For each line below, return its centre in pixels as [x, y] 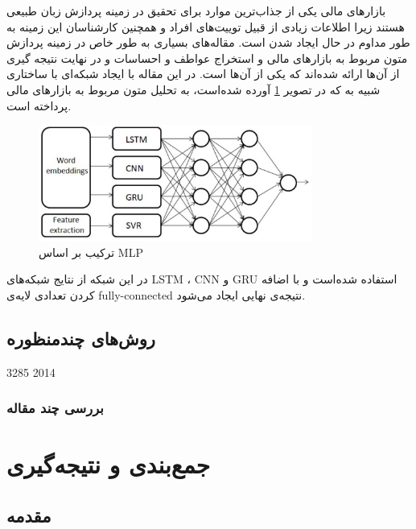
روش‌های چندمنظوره [81, 338]
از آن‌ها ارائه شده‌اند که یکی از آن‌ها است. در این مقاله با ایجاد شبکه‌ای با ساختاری [203, 74]
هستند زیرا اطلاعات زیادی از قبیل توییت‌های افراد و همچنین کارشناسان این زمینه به [206, 26]
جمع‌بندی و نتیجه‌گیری [109, 464]
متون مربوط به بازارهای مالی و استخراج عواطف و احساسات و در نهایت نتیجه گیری [207, 58]
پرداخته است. [39, 105]
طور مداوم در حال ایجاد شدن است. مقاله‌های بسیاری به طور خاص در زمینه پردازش [208, 42]
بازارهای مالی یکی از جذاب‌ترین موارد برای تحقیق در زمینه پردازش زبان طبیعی [196, 10]
